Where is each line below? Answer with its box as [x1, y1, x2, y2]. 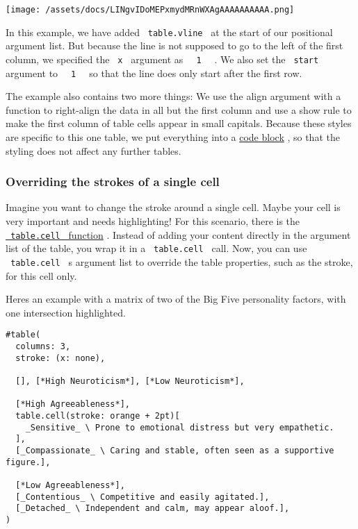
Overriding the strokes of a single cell [6, 173, 220, 190]
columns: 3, [15, 342, 71, 351]
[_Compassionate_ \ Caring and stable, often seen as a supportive [15, 445, 334, 455]
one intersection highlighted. [6, 305, 126, 319]
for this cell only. [6, 268, 77, 283]
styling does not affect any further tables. [6, 143, 181, 158]
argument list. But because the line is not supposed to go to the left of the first [6, 38, 343, 53]
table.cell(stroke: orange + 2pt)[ [15, 410, 180, 421]
